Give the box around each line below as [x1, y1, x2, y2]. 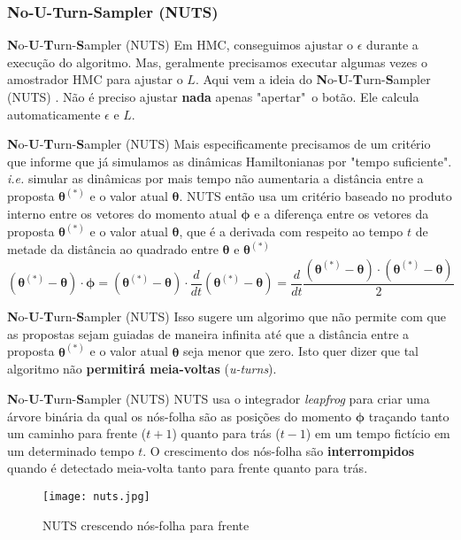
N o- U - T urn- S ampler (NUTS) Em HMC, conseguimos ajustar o [7, 35, 354, 54]
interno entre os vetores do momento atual [7, 204, 237, 222]
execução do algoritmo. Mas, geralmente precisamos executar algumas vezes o [7, 52, 427, 71]
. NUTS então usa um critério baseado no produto [179, 187, 452, 205]
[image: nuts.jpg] [42, 490, 150, 503]
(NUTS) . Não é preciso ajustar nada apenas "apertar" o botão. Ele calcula [7, 88, 419, 105]
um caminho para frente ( [7, 424, 147, 443]
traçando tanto [368, 406, 449, 425]
